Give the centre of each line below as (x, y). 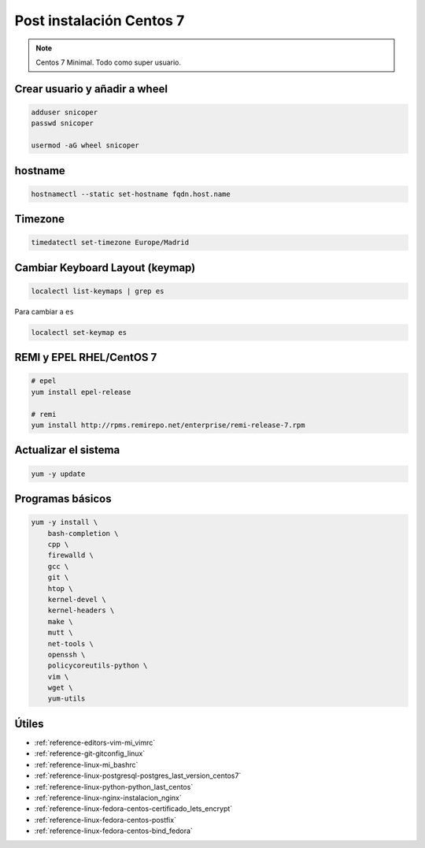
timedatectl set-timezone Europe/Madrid (110, 243)
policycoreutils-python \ (98, 666)
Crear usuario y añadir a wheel (91, 89)
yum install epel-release (81, 392)
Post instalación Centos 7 (100, 20)
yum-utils (67, 699)
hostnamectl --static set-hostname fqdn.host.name (131, 194)
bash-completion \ (83, 533)
